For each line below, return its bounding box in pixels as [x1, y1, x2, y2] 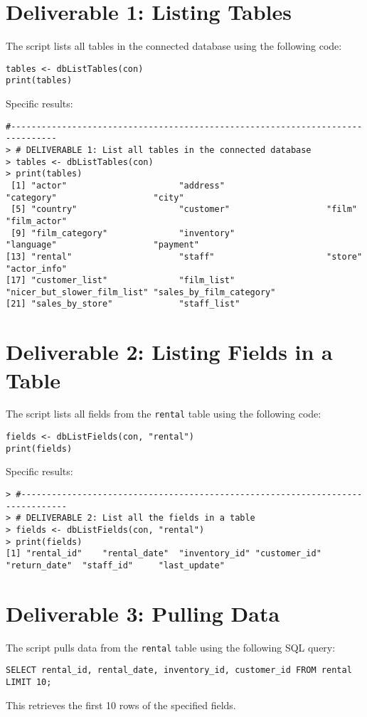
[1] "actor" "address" [11, 180, 225, 191]
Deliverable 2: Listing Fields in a [6, 337, 333, 366]
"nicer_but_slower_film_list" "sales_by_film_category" [6, 287, 276, 297]
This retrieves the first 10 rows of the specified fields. [6, 697, 236, 712]
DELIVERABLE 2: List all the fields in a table [26, 513, 255, 524]
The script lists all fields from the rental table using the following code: [6, 406, 321, 421]
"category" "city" [6, 192, 184, 203]
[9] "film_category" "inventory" [11, 228, 235, 238]
